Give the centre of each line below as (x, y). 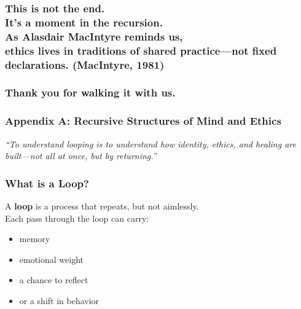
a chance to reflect (54, 280)
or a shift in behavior (59, 300)
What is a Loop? (47, 183)
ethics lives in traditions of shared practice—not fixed (141, 50)
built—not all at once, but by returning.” (81, 156)
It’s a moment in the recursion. (84, 22)
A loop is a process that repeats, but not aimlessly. (102, 206)
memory (35, 239)
